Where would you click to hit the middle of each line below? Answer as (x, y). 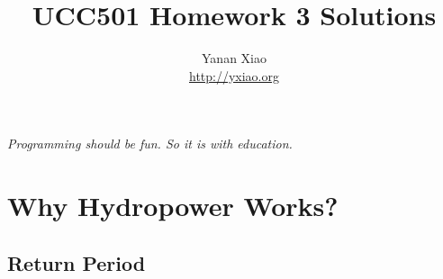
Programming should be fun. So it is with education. (150, 144)
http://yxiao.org (234, 75)
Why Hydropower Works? (173, 206)
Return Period (77, 262)
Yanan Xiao (234, 58)
